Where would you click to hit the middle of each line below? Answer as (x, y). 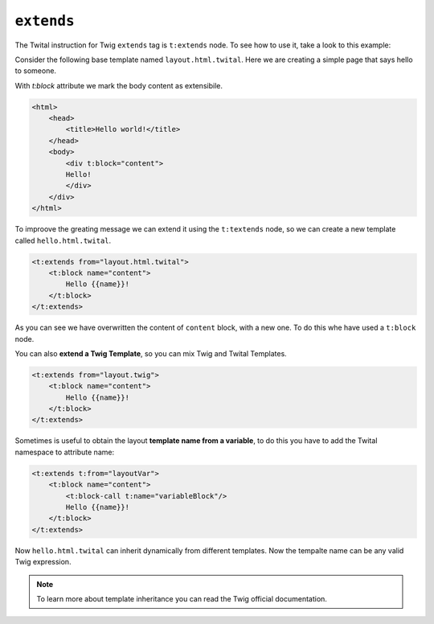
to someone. (35, 71)
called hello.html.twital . (63, 240)
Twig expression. (43, 562)
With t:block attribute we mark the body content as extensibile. (119, 85)
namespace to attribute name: (65, 452)
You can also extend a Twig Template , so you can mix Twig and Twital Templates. (151, 353)
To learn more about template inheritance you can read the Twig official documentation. (182, 598)
